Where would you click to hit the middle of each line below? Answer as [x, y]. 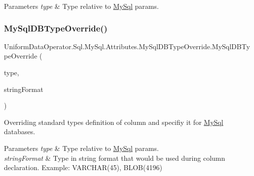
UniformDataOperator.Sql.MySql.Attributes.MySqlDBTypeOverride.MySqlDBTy [127, 46]
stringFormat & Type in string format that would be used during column [115, 158]
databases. [20, 132]
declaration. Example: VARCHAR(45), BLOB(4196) [83, 167]
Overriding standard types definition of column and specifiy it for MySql [114, 122]
